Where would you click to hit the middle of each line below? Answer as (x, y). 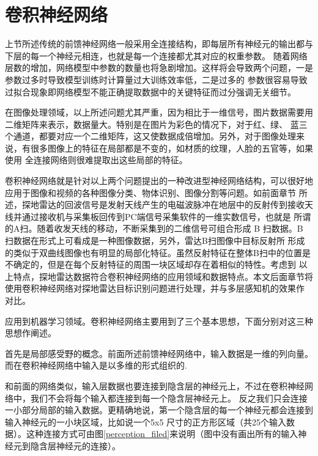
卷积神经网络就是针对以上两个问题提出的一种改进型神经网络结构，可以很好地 (159, 181)
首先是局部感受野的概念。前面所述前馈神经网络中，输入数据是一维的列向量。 (159, 353)
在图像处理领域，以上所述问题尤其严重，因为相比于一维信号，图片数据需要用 (159, 112)
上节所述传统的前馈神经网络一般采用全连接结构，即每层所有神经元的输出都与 (159, 44)
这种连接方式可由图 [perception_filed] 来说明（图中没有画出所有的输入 (162, 434)
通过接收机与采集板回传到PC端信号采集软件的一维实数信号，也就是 (156, 216)
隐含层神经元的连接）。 (75, 445)
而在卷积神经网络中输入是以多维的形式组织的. (96, 365)
